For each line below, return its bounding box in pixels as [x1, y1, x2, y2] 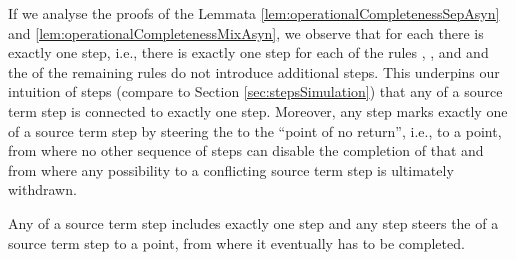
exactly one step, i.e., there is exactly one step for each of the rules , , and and [8, 42, 489, 63]
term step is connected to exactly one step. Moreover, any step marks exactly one [8, 100, 508, 121]
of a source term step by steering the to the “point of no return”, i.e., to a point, [8, 120, 502, 141]
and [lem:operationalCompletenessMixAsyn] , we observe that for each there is [8, 22, 484, 43]
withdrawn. [8, 179, 77, 200]
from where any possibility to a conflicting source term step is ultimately [8, 159, 454, 180]
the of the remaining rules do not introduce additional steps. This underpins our [8, 61, 500, 82]
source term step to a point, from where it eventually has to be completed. [8, 232, 465, 253]
